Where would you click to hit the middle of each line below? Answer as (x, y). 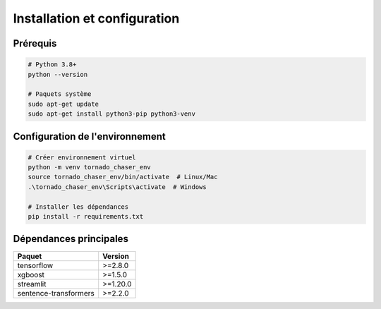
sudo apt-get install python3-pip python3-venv (111, 114)
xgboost (31, 274)
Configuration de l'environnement (89, 137)
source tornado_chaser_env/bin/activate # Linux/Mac (123, 177)
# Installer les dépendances (78, 207)
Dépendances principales (71, 239)
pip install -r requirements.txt (86, 217)
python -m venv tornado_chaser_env (89, 167)
